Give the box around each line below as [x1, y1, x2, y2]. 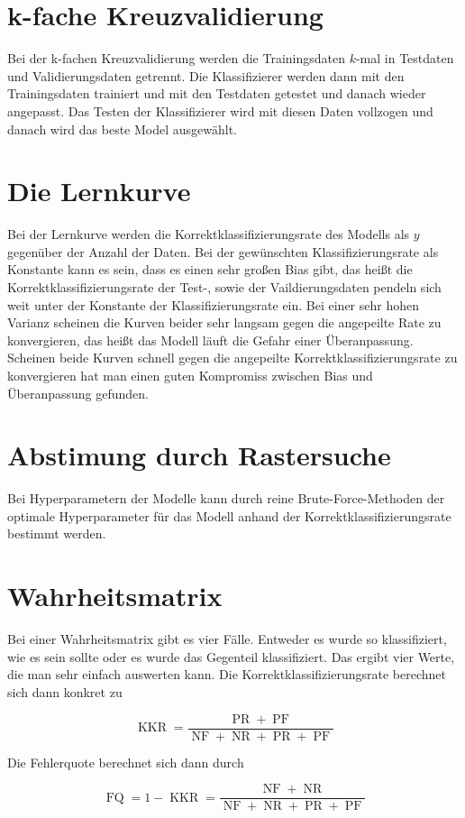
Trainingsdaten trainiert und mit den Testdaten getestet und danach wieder [7, 84, 426, 103]
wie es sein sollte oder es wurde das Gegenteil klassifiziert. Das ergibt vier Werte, [7, 647, 455, 666]
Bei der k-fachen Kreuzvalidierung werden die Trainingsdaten [7, 49, 345, 68]
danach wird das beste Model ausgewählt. [7, 119, 237, 138]
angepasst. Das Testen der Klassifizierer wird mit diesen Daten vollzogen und [7, 101, 433, 120]
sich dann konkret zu [7, 682, 123, 701]
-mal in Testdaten [355, 49, 454, 68]
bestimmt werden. [7, 524, 106, 543]
